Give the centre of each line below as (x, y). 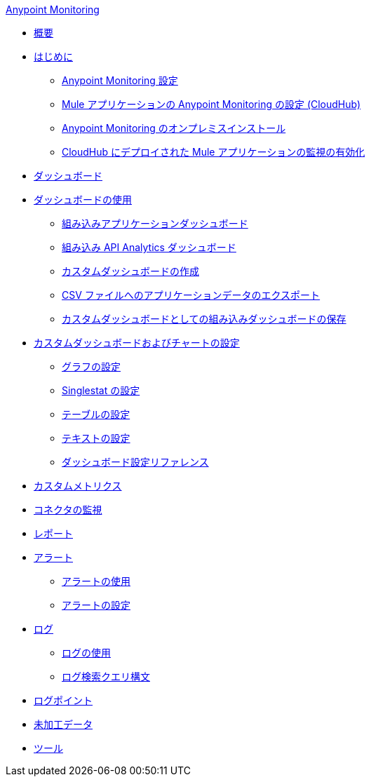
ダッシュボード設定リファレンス (135, 462)
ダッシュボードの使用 (83, 200)
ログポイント (63, 700)
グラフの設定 (91, 366)
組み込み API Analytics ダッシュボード (149, 247)
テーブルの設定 (96, 414)
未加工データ (63, 724)
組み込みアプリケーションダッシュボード (155, 223)
